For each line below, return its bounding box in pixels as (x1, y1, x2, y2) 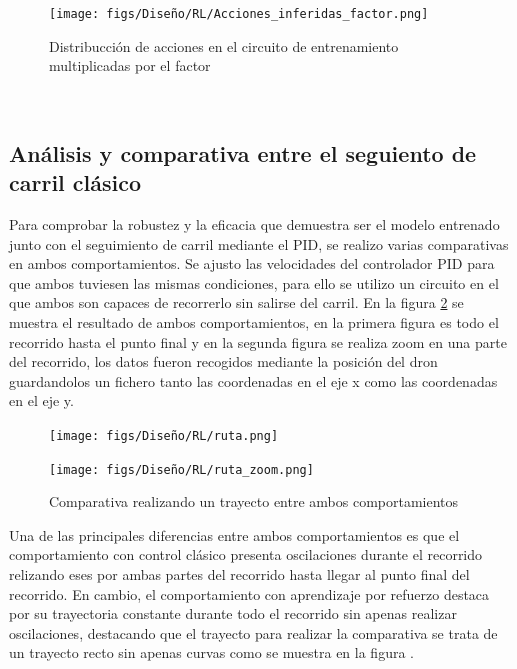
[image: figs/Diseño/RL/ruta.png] (49, 428, 279, 443)
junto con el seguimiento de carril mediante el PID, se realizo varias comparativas (9, 233, 509, 254)
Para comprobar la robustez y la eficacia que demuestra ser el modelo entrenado (9, 214, 500, 235)
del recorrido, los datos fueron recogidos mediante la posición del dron (9, 351, 438, 372)
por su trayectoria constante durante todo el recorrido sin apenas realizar (9, 603, 457, 624)
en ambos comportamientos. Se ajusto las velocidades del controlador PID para (9, 253, 495, 274)
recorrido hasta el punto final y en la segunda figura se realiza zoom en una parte (9, 331, 507, 352)
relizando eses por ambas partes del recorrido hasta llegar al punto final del (9, 564, 470, 585)
